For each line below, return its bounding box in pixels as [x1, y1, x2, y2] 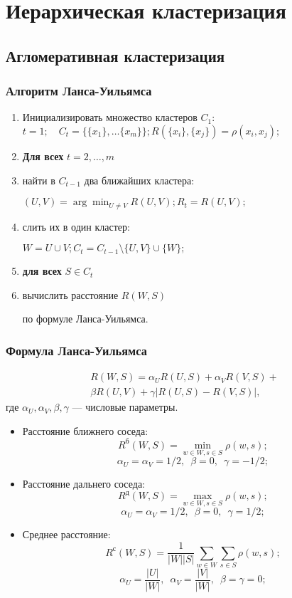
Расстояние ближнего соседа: [22, 423, 148, 438]
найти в [22, 172, 55, 187]
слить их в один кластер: [22, 219, 130, 234]
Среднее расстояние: [22, 527, 111, 542]
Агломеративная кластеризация [6, 44, 225, 66]
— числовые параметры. [72, 399, 178, 414]
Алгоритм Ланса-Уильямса [6, 82, 152, 100]
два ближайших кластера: [84, 172, 195, 187]
